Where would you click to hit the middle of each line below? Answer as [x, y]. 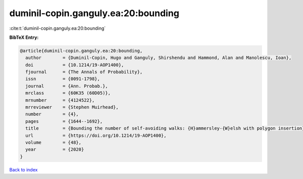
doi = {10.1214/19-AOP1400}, [75, 65]
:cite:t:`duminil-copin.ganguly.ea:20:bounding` [58, 28]
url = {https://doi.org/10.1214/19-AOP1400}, [96, 135]
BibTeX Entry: [24, 37]
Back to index [23, 169]
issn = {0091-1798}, [63, 79]
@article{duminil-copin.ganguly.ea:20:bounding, [81, 51]
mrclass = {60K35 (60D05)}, [68, 93]
